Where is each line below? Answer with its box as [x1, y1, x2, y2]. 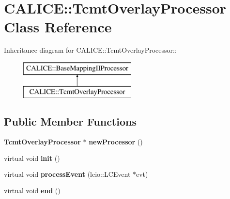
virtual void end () [4, 185, 61, 196]
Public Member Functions [4, 114, 137, 129]
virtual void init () [4, 153, 60, 163]
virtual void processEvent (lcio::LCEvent [4, 169, 131, 179]
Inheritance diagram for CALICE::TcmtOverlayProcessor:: [4, 45, 177, 55]
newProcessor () [89, 137, 143, 147]
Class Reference [4, 17, 112, 37]
